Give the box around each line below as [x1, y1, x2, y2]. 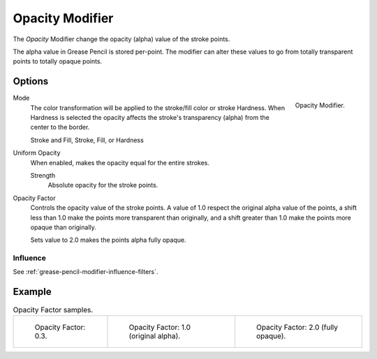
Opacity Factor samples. [13, 305, 94, 314]
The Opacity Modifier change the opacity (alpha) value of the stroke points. [13, 35, 230, 43]
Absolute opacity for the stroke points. [47, 181, 158, 190]
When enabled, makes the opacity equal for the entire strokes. [30, 158, 209, 167]
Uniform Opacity [13, 148, 61, 157]
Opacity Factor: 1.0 [128, 322, 191, 332]
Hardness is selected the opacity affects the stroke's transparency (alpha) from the [30, 114, 270, 122]
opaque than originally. [30, 223, 97, 231]
